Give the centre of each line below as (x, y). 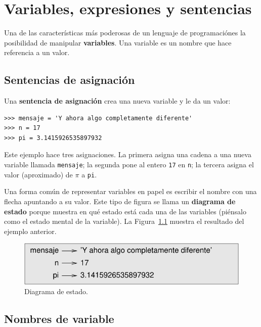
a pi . (89, 174)
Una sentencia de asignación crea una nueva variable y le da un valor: (117, 101)
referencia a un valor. (37, 52)
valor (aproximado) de (38, 174)
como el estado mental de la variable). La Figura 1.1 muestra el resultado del (124, 221)
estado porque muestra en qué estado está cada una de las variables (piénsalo (125, 211)
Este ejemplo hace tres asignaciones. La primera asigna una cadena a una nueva (128, 154)
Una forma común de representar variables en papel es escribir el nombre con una (130, 191)
